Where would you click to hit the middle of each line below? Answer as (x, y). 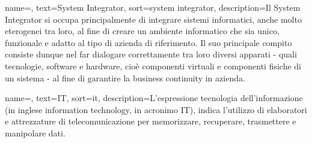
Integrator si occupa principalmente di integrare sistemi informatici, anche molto (153, 19)
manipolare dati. (35, 133)
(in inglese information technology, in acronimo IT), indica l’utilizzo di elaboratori (156, 109)
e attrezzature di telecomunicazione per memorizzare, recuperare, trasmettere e (151, 121)
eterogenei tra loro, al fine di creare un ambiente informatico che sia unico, (142, 31)
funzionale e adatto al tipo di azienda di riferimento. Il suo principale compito (148, 42)
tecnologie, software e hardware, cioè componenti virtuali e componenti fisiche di (153, 66)
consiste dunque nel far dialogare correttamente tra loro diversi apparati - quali (151, 54)
